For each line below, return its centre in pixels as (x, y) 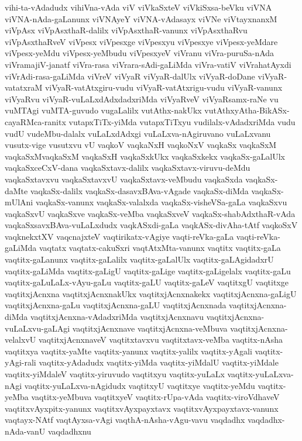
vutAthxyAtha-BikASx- (247, 110)
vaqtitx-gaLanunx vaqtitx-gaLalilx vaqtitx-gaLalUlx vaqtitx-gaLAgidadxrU (139, 259)
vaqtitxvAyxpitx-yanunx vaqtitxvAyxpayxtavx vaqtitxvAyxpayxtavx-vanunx (142, 408)
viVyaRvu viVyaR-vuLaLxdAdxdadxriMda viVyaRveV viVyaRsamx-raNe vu (142, 99)
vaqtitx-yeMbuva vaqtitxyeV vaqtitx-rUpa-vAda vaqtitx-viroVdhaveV (155, 397)
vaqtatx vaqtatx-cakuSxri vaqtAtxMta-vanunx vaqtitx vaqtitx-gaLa (160, 248)
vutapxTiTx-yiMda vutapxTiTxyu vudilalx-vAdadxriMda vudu (182, 121)
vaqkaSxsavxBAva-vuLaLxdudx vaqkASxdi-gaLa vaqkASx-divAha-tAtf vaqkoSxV (151, 225)
